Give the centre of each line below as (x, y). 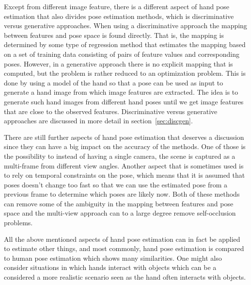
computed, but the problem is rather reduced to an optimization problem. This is (125, 73)
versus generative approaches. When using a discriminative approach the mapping (125, 25)
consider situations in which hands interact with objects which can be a (110, 267)
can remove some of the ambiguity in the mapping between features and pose (119, 203)
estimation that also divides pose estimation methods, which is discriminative (119, 16)
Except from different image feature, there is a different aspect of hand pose (117, 6)
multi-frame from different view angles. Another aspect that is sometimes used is (124, 165)
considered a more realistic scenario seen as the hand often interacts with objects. (125, 277)
